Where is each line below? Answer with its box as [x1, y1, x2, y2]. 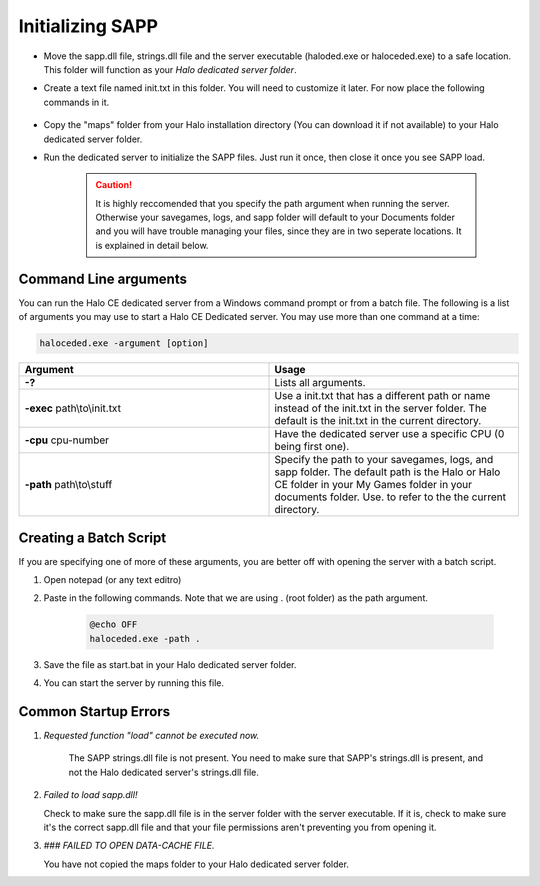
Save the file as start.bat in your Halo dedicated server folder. [43, 658, 297, 670]
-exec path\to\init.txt [24, 401, 122, 415]
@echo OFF [89, 619, 138, 630]
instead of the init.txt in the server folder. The [274, 401, 487, 415]
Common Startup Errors [18, 703, 171, 720]
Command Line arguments [18, 270, 187, 287]
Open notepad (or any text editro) [43, 574, 182, 586]
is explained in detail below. [95, 239, 209, 251]
